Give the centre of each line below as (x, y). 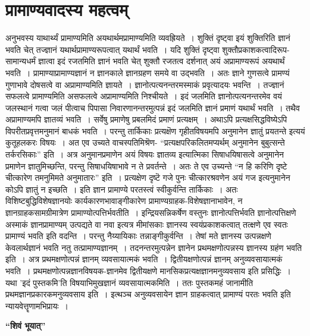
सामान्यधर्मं (21, 61)
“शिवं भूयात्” (26, 326)
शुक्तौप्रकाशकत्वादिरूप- (256, 49)
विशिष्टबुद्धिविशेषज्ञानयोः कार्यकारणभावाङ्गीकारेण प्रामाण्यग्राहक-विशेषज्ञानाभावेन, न (124, 201)
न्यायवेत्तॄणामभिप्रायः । (37, 305)
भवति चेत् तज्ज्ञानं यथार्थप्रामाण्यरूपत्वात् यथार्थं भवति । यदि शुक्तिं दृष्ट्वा (112, 49)
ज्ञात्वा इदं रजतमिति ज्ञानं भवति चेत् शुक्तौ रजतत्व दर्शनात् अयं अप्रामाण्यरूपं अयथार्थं (162, 61)
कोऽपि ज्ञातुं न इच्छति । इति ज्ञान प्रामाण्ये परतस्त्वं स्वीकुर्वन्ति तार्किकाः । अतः (122, 189)
